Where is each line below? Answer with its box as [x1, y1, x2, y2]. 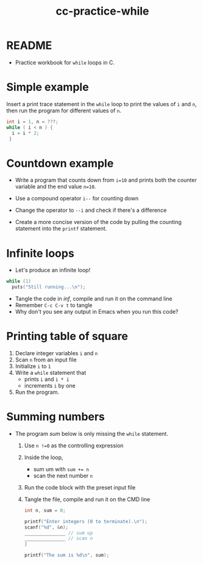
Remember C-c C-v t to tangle [15, 302, 93, 309]
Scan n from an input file [15, 356, 77, 363]
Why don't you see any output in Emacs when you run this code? [15, 308, 179, 315]
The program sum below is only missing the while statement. [15, 430, 169, 437]
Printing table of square [6, 330, 128, 343]
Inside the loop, [24, 454, 63, 461]
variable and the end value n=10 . [15, 183, 96, 190]
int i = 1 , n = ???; [6, 118, 59, 125]
